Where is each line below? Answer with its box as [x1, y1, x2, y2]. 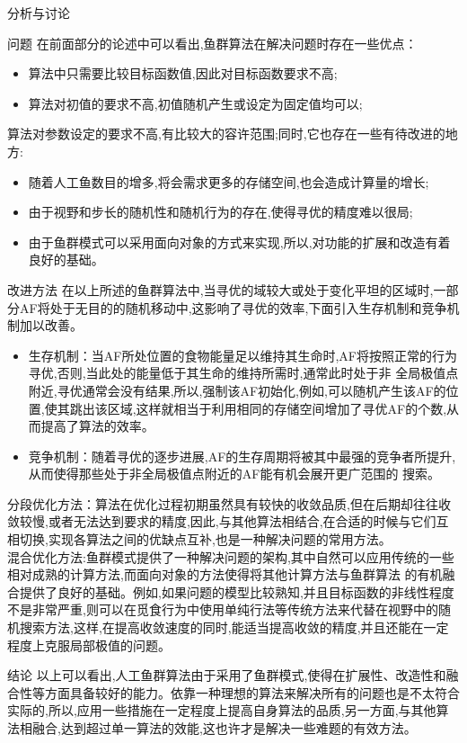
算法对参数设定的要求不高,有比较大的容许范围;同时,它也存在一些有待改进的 [7, 124, 445, 143]
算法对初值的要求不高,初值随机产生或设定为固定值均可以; [28, 94, 363, 112]
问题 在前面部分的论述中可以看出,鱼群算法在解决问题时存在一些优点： [7, 33, 418, 52]
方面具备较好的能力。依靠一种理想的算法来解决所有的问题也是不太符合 [44, 683, 460, 702]
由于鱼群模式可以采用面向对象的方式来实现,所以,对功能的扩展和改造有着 [28, 232, 451, 251]
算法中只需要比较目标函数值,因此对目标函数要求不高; [28, 64, 338, 83]
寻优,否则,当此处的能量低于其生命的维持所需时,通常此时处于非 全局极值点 [28, 363, 459, 382]
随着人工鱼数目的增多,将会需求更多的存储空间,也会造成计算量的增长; [28, 172, 429, 191]
